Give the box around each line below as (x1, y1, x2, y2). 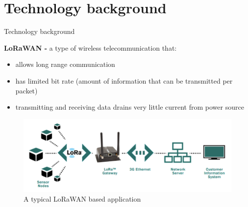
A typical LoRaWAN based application (24, 193, 141, 204)
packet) (15, 85, 38, 95)
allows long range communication (15, 59, 115, 69)
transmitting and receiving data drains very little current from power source (15, 102, 244, 112)
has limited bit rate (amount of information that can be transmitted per (15, 75, 233, 86)
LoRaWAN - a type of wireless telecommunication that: (4, 42, 177, 53)
